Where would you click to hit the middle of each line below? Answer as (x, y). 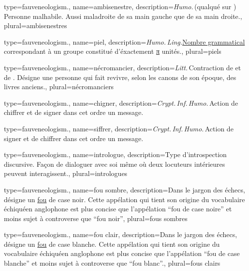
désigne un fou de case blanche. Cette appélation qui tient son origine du (112, 244)
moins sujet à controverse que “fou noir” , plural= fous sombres (96, 218)
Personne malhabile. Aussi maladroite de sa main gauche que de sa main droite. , (123, 16)
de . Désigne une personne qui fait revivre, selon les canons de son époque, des (120, 77)
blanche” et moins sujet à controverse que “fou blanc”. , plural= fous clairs (112, 263)
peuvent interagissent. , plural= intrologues (66, 173)
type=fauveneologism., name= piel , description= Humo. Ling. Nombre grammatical (124, 41)
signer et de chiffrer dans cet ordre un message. (74, 138)
